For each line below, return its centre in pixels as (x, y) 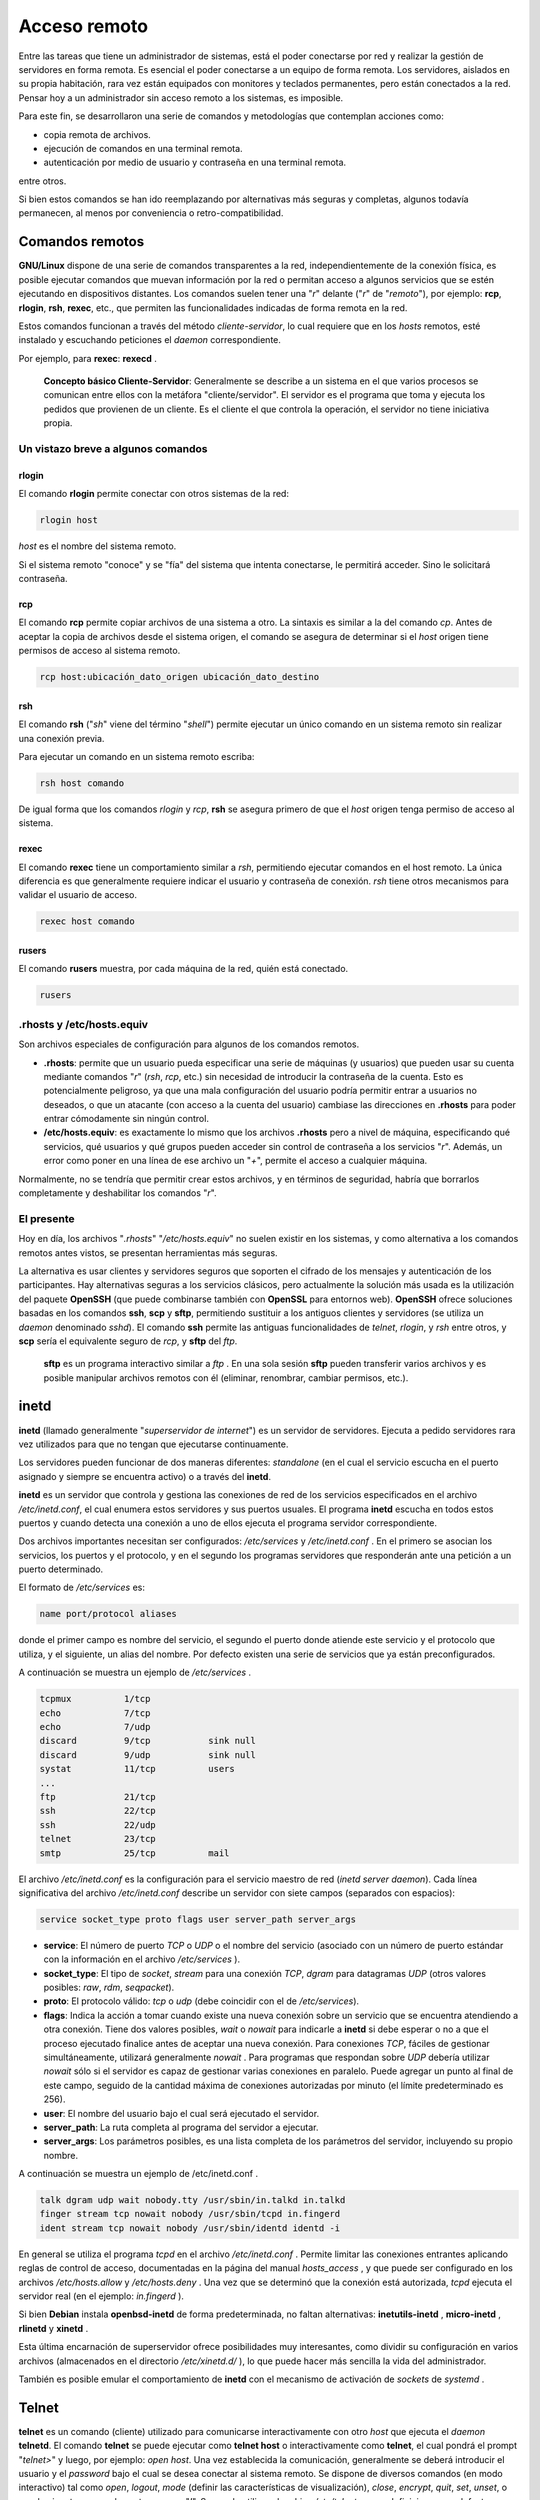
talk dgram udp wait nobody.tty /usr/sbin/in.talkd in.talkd (192, 2200)
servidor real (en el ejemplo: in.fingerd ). (101, 2296)
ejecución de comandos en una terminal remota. (143, 148)
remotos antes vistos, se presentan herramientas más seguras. (148, 1252)
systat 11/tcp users (137, 1769)
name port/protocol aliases (108, 1614)
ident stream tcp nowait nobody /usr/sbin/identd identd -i (190, 2228)
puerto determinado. (61, 1569)
